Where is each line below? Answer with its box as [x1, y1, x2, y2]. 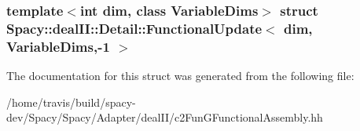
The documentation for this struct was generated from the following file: [6, 67, 354, 84]
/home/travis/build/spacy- [6, 93, 136, 110]
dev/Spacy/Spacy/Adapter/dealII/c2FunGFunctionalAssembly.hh [6, 109, 323, 126]
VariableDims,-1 [6, 36, 110, 56]
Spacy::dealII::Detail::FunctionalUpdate [6, 18, 263, 38]
